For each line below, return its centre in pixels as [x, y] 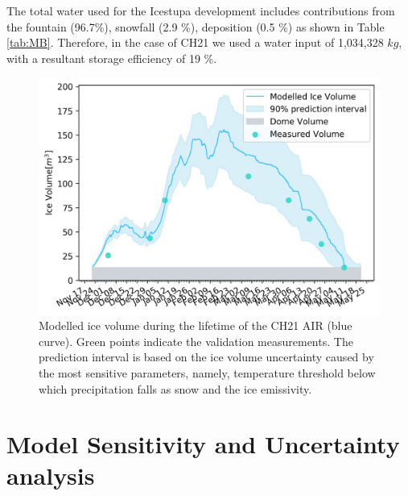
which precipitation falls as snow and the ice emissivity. [175, 388]
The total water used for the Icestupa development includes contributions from [201, 10]
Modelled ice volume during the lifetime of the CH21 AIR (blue [196, 325]
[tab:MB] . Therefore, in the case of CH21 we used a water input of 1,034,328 [195, 42]
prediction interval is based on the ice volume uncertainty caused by [206, 357]
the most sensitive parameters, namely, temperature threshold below [207, 372]
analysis [51, 475]
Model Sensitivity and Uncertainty [203, 444]
